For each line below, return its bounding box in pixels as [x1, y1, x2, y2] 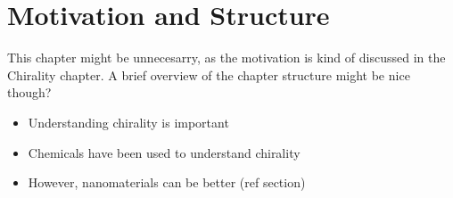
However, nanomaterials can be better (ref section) [28, 173, 306, 192]
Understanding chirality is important [28, 112, 229, 131]
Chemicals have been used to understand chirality [28, 143, 301, 161]
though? [7, 83, 52, 102]
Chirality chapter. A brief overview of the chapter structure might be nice [7, 65, 410, 84]
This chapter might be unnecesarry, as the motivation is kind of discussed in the [7, 48, 446, 67]
